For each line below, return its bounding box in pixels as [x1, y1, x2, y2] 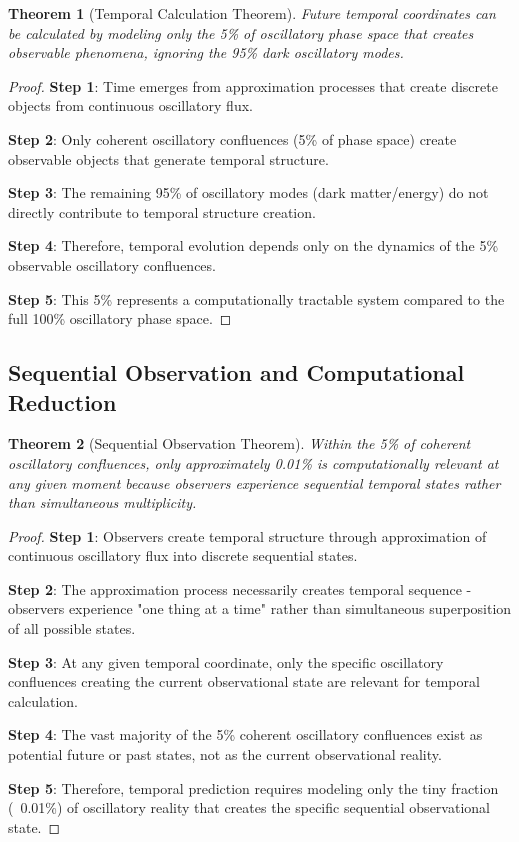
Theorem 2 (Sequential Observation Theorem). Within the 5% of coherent [8, 433, 471, 454]
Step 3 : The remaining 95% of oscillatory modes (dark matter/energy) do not [8, 182, 489, 203]
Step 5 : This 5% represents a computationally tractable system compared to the [8, 288, 505, 309]
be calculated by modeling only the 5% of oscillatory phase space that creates [8, 22, 474, 43]
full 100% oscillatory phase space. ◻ [8, 308, 232, 329]
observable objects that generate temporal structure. [8, 148, 329, 169]
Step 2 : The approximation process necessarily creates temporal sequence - [8, 578, 472, 599]
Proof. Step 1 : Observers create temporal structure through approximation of [8, 525, 487, 546]
